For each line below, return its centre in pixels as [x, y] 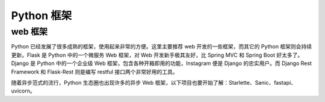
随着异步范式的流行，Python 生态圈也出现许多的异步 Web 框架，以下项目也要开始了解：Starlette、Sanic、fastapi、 [154, 82]
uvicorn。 [23, 91]
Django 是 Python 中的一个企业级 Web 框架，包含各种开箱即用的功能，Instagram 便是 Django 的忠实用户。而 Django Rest [162, 63]
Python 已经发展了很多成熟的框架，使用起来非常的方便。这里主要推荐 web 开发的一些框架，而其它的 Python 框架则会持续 [162, 47]
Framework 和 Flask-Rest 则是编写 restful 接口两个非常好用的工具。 [94, 72]
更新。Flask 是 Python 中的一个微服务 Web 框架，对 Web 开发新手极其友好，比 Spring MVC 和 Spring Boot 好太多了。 [157, 55]
